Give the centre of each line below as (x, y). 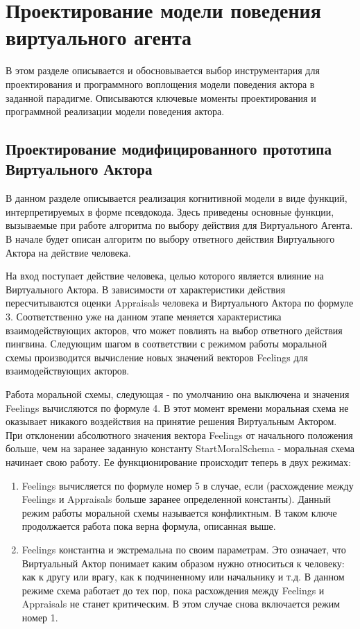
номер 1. (40, 617)
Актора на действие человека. (68, 252)
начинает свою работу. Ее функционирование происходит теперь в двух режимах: (178, 462)
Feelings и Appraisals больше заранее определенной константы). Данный (176, 499)
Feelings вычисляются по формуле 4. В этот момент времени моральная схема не (177, 407)
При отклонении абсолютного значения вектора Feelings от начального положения (179, 434)
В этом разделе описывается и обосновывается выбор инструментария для (163, 70)
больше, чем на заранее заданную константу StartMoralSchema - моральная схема (180, 448)
